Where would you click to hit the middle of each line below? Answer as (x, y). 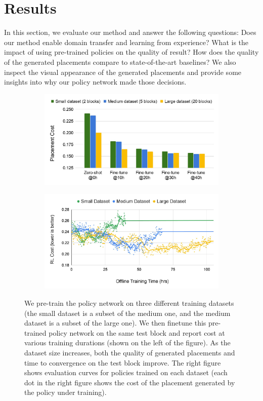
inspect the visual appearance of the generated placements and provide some (123, 72)
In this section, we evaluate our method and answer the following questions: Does (130, 32)
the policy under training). (65, 392)
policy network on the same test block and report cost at (137, 332)
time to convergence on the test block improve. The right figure (123, 362)
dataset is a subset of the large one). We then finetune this (115, 323)
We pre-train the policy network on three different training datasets (129, 303)
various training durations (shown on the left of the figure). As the (127, 343)
